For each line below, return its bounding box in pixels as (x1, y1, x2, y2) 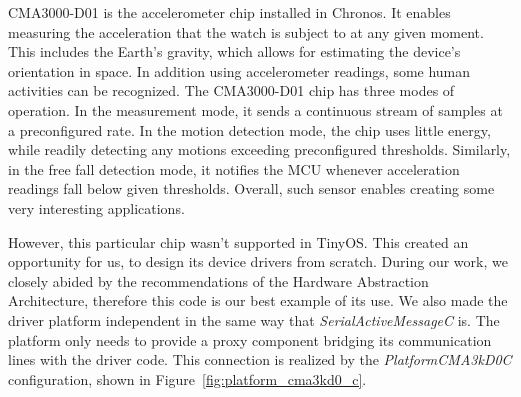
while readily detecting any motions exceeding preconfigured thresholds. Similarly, (8, 139, 511, 160)
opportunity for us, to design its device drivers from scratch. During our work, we (8, 251, 508, 272)
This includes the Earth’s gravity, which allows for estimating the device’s (8, 41, 461, 62)
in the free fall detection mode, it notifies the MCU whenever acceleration (8, 158, 460, 179)
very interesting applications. (8, 197, 185, 218)
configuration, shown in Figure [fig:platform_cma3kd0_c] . (8, 368, 367, 389)
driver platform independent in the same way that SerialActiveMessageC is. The (8, 309, 500, 330)
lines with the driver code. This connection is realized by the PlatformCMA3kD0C (8, 349, 512, 370)
